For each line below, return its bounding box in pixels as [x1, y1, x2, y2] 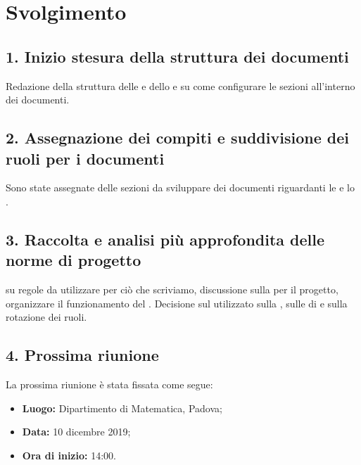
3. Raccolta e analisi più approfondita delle [6, 228, 325, 250]
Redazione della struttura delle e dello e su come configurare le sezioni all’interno [6, 78, 355, 93]
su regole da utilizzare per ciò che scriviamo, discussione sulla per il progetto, [6, 282, 338, 297]
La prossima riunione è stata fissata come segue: [6, 377, 213, 392]
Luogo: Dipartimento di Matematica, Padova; [22, 400, 222, 415]
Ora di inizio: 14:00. [22, 447, 116, 462]
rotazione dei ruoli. [6, 310, 87, 324]
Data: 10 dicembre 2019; [22, 424, 131, 439]
